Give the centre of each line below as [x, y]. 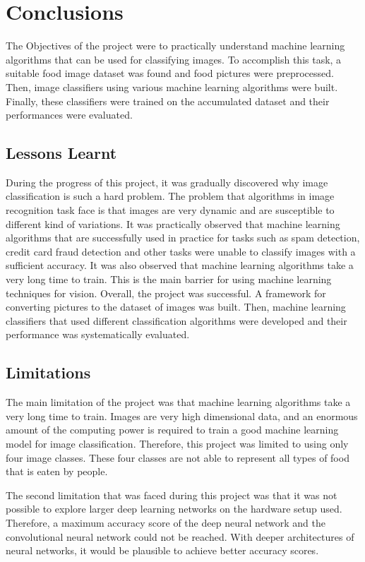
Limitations [48, 372]
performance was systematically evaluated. [98, 334]
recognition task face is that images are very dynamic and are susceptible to [170, 210]
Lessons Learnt [61, 153]
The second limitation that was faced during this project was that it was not [172, 495]
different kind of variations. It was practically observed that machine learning [173, 223]
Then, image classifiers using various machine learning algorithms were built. [172, 86]
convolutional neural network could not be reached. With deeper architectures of [180, 536]
